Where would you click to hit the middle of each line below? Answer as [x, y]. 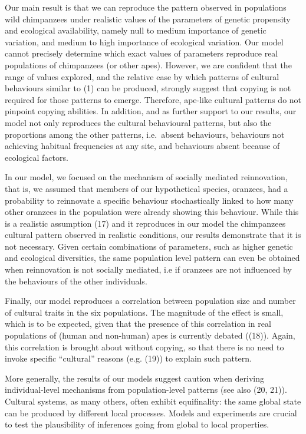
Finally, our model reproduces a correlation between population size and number [150, 301]
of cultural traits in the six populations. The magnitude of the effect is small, [144, 312]
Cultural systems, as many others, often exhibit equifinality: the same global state [153, 401]
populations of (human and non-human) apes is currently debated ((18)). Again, [150, 335]
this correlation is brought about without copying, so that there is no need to [144, 347]
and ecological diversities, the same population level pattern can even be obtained [152, 258]
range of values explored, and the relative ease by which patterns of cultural [142, 76]
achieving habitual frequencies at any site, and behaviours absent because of [142, 146]
